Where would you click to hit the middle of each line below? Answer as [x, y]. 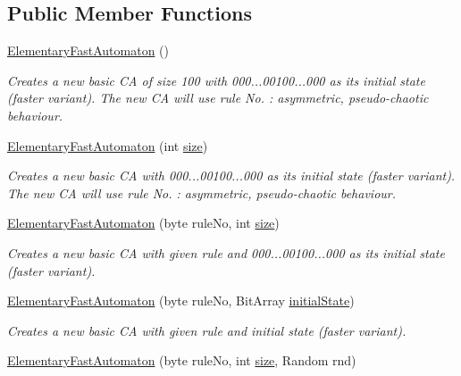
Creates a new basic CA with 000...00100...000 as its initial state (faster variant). [231, 175]
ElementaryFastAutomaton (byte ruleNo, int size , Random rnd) [182, 360]
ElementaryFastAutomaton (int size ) [108, 145]
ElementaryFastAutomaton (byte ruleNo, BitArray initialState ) [181, 301]
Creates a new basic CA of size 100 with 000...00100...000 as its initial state [216, 80]
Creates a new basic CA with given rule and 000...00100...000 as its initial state [226, 252]
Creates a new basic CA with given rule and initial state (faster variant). [207, 330]
